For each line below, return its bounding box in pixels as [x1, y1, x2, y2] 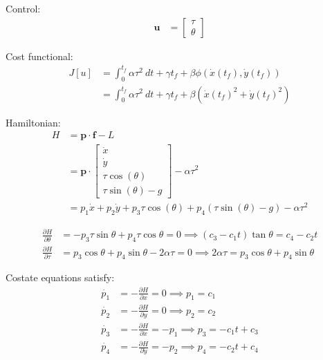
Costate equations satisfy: [6, 270, 115, 285]
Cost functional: [6, 48, 73, 63]
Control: [6, 1, 41, 15]
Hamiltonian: [6, 115, 61, 129]
